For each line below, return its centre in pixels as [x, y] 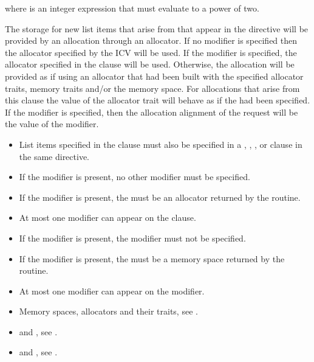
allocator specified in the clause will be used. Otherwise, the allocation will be [150, 64]
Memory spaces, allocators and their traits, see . [108, 311]
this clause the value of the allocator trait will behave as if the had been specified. [158, 100]
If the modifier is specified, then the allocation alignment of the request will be [152, 112]
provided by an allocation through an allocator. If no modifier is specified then [151, 40]
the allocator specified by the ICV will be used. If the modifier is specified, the [151, 52]
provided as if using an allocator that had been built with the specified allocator [154, 76]
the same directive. [54, 156]
